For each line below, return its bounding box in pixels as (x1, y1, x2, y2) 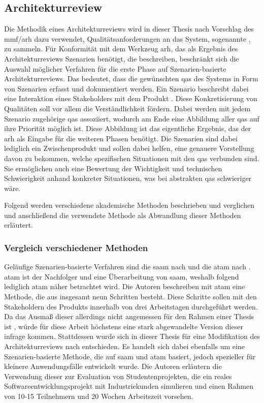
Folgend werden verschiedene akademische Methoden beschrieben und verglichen (4, 200, 254, 210)
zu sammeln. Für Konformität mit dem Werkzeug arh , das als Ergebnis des (4, 43, 238, 54)
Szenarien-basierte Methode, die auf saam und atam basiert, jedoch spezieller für (4, 351, 256, 361)
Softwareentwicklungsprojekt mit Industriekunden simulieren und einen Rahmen (4, 381, 254, 391)
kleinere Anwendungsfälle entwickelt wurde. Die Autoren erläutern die (4, 361, 222, 371)
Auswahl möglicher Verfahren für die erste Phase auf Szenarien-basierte (4, 63, 226, 74)
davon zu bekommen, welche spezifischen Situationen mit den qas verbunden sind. (4, 152, 259, 163)
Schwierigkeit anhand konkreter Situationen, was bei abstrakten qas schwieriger (4, 173, 252, 183)
